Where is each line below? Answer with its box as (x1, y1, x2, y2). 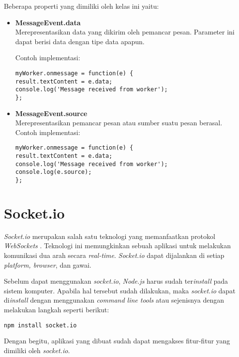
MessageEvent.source (15, 108, 88, 118)
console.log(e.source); (15, 169, 92, 176)
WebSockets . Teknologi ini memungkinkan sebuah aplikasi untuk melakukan (4, 240, 231, 251)
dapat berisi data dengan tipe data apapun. (15, 36, 145, 46)
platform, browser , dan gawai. (4, 259, 91, 270)
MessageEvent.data (15, 17, 81, 27)
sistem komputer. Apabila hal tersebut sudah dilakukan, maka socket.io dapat (4, 285, 236, 295)
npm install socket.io (4, 322, 77, 329)
